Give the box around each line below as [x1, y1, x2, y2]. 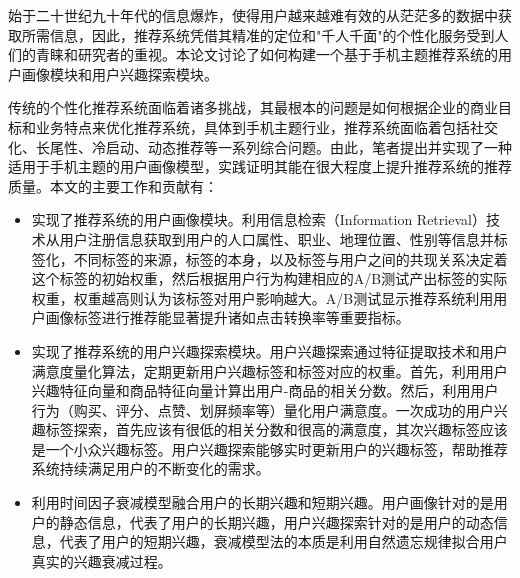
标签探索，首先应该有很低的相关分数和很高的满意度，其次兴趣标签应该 [45, 419, 508, 440]
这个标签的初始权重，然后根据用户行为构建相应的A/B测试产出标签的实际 [31, 268, 508, 289]
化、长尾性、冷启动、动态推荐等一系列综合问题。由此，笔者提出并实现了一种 [8, 136, 512, 157]
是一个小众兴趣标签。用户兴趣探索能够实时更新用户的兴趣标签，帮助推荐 [31, 438, 508, 459]
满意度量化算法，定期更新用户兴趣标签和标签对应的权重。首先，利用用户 [31, 360, 508, 381]
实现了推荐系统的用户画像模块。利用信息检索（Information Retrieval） [31, 209, 486, 230]
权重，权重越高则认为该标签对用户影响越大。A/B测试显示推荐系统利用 [31, 287, 494, 308]
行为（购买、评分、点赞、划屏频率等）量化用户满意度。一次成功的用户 [31, 399, 494, 420]
